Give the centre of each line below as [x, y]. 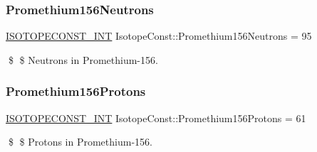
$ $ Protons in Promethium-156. [80, 142]
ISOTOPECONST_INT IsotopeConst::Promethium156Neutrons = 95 [159, 36]
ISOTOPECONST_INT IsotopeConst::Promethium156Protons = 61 [156, 118]
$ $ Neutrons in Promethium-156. [83, 59]
